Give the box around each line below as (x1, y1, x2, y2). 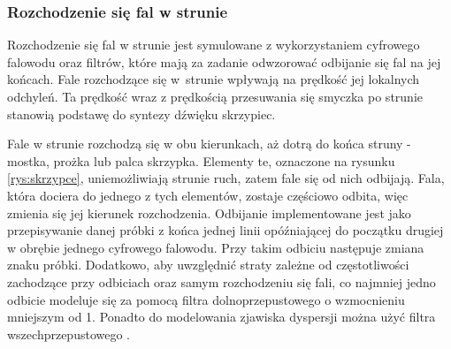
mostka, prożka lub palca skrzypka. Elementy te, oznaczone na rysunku (7, 151, 395, 170)
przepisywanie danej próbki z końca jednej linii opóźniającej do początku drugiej (7, 221, 444, 239)
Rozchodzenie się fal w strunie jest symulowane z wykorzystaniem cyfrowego (7, 35, 420, 54)
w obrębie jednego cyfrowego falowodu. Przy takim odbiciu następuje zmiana (7, 238, 424, 256)
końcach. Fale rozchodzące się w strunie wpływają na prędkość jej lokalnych (7, 70, 420, 88)
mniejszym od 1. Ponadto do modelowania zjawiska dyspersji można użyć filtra (7, 307, 436, 326)
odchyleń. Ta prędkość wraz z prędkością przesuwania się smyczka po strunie (7, 87, 423, 105)
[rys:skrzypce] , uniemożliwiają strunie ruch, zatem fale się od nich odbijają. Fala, (7, 169, 445, 187)
